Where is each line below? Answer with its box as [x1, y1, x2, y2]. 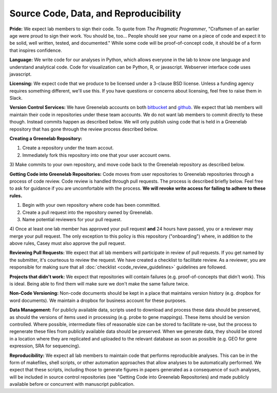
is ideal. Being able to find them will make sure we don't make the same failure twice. [9, 281, 189, 287]
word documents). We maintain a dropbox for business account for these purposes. [9, 297, 187, 303]
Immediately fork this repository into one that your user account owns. [22, 152, 171, 158]
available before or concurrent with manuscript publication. [9, 381, 135, 387]
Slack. [9, 95, 23, 101]
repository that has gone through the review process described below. [9, 126, 159, 132]
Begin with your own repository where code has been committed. [22, 202, 161, 208]
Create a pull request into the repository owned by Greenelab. [22, 209, 153, 216]
